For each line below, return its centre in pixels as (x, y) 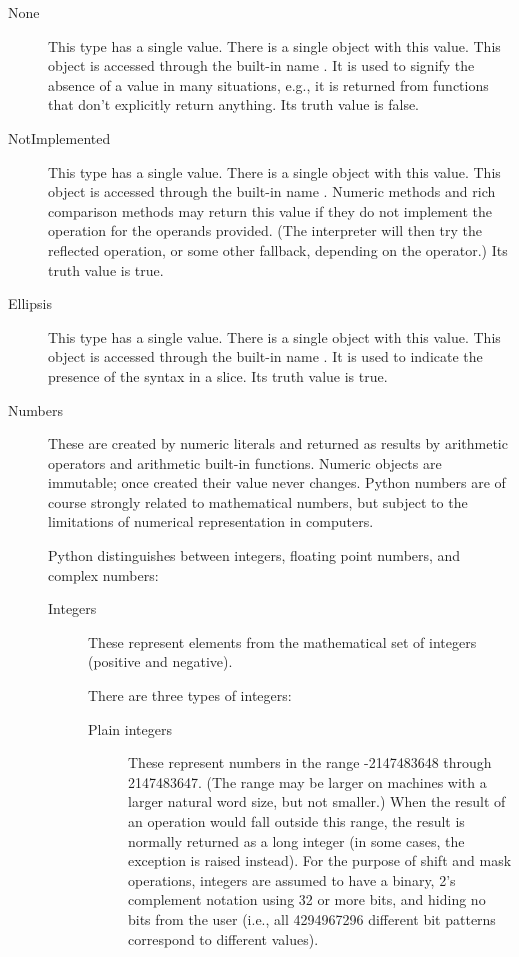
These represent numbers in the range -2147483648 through (310, 762)
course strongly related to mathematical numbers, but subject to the (258, 501)
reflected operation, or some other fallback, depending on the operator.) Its (278, 249)
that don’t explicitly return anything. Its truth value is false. (234, 104)
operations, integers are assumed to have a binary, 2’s (292, 879)
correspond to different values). (223, 938)
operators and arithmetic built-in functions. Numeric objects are (245, 462)
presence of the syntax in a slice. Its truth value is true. (218, 375)
